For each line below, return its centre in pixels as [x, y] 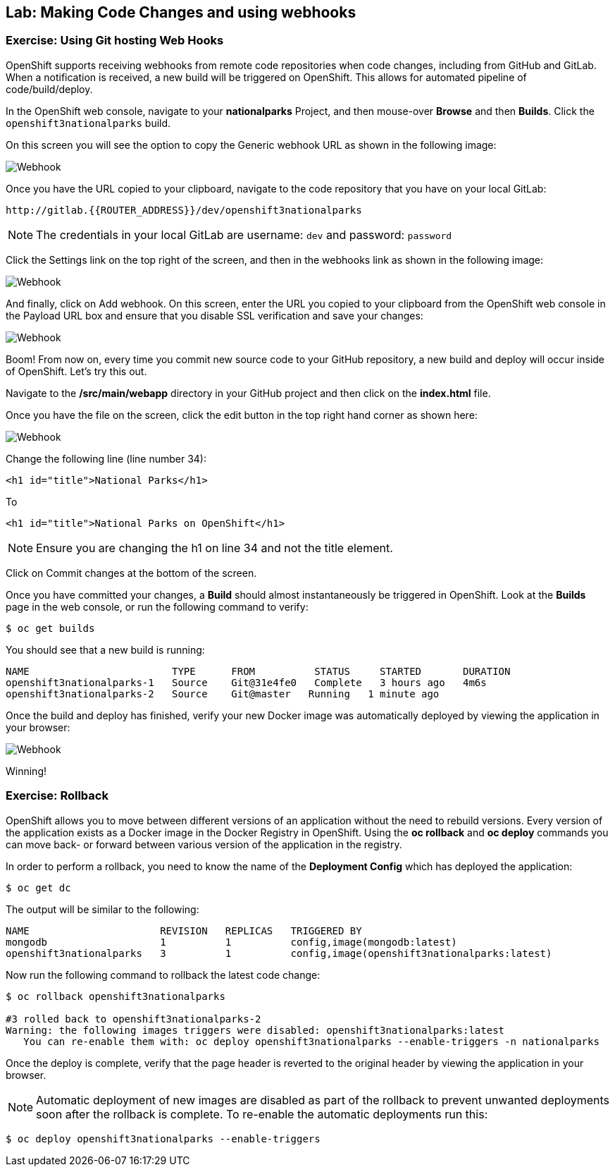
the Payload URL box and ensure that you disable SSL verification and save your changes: [215, 315]
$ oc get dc [38, 887]
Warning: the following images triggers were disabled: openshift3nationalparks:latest [255, 1030]
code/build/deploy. [49, 89]
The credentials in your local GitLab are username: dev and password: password [244, 234]
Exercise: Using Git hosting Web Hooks [115, 41]
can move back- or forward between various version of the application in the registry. [204, 844]
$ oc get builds [50, 628]
